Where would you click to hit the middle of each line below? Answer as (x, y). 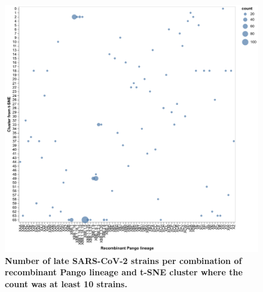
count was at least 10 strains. (66, 284)
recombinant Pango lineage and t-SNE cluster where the (124, 272)
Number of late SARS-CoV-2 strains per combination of (123, 260)
